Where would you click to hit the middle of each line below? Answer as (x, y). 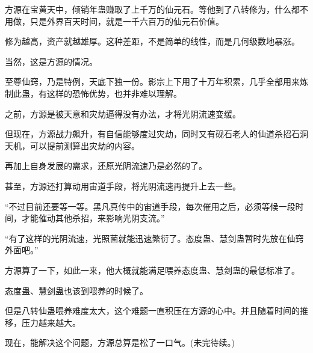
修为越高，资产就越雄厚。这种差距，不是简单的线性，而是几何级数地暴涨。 (152, 41)
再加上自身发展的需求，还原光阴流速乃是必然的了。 (106, 166)
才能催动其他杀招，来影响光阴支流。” (93, 218)
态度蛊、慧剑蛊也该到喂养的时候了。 (76, 290)
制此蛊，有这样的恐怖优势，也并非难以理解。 (93, 93)
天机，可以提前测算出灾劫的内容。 (72, 145)
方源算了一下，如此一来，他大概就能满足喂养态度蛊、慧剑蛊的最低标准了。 (152, 270)
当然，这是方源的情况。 (51, 61)
